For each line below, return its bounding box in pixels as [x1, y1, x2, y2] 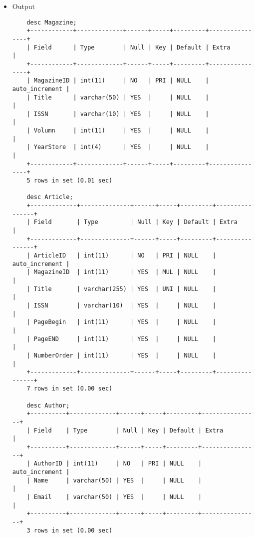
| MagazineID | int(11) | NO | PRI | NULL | [26, 77, 209, 84]
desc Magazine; [26, 18, 77, 26]
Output [12, 1, 35, 11]
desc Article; [26, 193, 73, 201]
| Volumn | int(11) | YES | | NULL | [26, 127, 209, 134]
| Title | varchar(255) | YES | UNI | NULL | [26, 285, 216, 292]
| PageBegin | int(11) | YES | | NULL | [26, 318, 216, 326]
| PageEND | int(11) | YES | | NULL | [26, 335, 216, 342]
